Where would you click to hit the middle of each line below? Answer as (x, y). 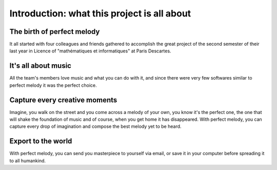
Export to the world (41, 141)
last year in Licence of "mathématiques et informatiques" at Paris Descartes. (90, 51)
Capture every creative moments (63, 100)
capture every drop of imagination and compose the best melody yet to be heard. (95, 126)
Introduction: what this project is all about (100, 13)
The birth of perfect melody (55, 32)
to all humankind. (28, 160)
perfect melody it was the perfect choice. (53, 85)
